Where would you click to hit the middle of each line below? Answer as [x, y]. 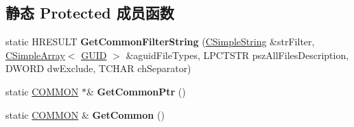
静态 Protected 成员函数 [90, 13]
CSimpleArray [35, 55]
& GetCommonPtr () [136, 91]
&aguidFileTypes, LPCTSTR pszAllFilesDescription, [237, 55]
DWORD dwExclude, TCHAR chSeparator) [98, 68]
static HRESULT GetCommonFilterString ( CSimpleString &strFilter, [160, 42]
